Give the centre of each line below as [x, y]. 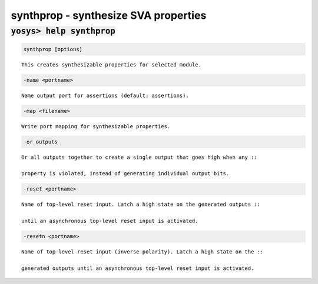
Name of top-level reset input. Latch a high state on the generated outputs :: [141, 205]
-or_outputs [41, 142]
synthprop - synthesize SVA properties [109, 15]
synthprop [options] [53, 49]
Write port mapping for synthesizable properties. [96, 126]
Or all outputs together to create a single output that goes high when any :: [139, 157]
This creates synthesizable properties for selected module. [111, 64]
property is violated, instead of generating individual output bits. [125, 174]
